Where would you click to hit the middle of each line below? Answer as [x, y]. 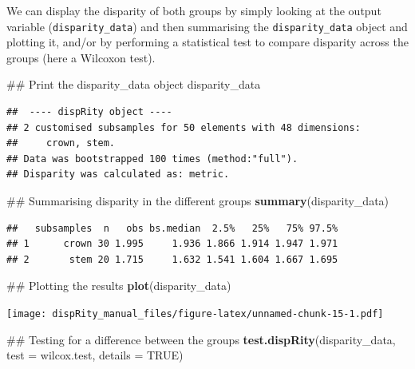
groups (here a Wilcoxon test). [81, 57]
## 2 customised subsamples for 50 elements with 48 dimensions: [184, 127]
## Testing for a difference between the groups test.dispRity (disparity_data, [201, 339]
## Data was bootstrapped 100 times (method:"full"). [152, 159]
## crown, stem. [61, 143]
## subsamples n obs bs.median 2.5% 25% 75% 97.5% [172, 228]
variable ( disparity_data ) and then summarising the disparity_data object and [207, 26]
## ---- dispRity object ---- [89, 112]
